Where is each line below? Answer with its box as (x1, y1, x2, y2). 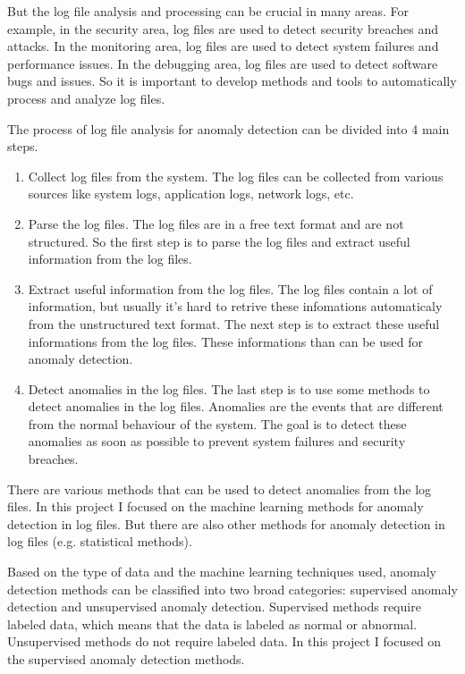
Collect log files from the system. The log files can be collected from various (28, 166, 444, 185)
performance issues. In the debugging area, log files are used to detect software (7, 54, 438, 72)
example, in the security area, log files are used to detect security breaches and (7, 19, 438, 38)
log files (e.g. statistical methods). (7, 532, 192, 551)
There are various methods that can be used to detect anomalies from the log (7, 479, 432, 498)
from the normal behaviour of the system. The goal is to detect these (28, 414, 407, 433)
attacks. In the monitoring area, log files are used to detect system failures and (7, 37, 439, 55)
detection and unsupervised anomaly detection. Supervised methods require (7, 597, 421, 616)
